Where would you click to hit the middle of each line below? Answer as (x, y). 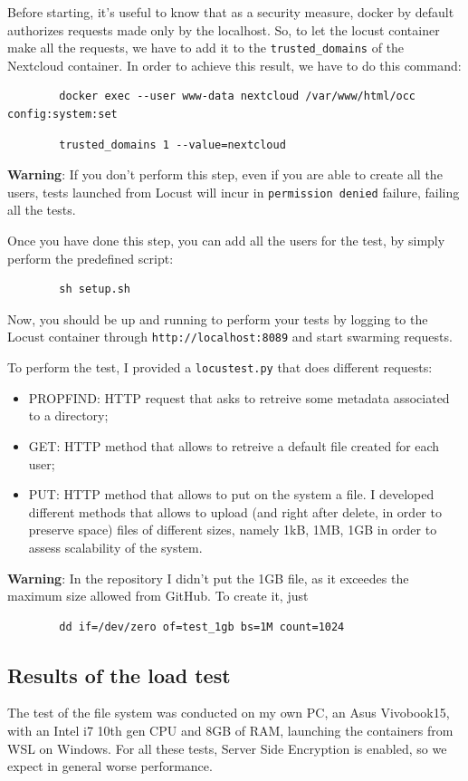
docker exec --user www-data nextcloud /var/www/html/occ (238, 96)
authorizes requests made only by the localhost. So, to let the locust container (224, 29)
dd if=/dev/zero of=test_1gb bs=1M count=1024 (202, 627)
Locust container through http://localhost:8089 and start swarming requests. (230, 337)
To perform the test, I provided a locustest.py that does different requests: (220, 367)
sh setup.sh (95, 289)
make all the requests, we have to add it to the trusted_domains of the (206, 48)
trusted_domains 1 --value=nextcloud (172, 145)
